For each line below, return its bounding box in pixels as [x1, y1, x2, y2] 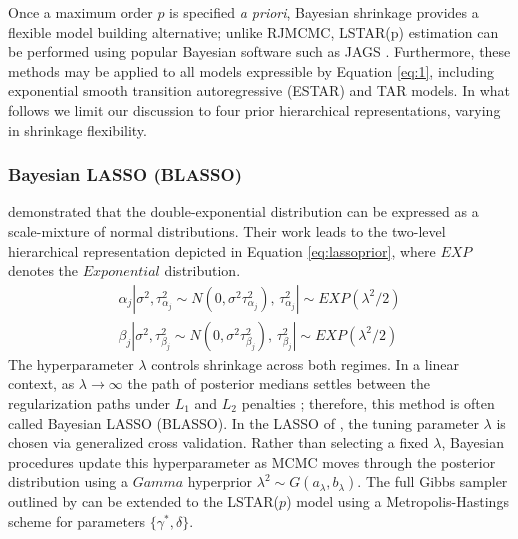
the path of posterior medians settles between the [127, 373, 430, 394]
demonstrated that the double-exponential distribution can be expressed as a [8, 201, 479, 222]
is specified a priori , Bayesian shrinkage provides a [169, 2, 479, 22]
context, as [8, 373, 75, 394]
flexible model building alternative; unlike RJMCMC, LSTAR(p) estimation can [8, 21, 499, 42]
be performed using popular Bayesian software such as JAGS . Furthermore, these [8, 41, 511, 62]
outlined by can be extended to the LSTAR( [8, 491, 280, 512]
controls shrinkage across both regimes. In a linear [151, 353, 460, 374]
